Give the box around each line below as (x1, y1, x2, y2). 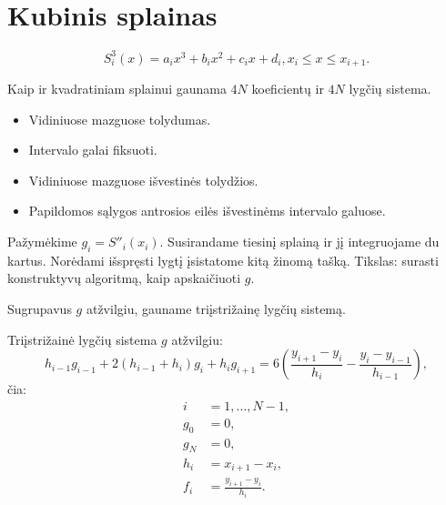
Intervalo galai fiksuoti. (28, 140, 157, 159)
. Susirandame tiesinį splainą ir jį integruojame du (159, 232, 440, 251)
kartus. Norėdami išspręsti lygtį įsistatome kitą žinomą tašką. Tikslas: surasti (7, 250, 439, 269)
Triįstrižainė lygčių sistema (7, 329, 157, 348)
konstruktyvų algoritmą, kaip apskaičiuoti (7, 268, 241, 288)
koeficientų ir (251, 79, 324, 98)
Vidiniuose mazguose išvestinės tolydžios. (28, 170, 258, 189)
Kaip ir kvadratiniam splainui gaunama (7, 79, 227, 98)
